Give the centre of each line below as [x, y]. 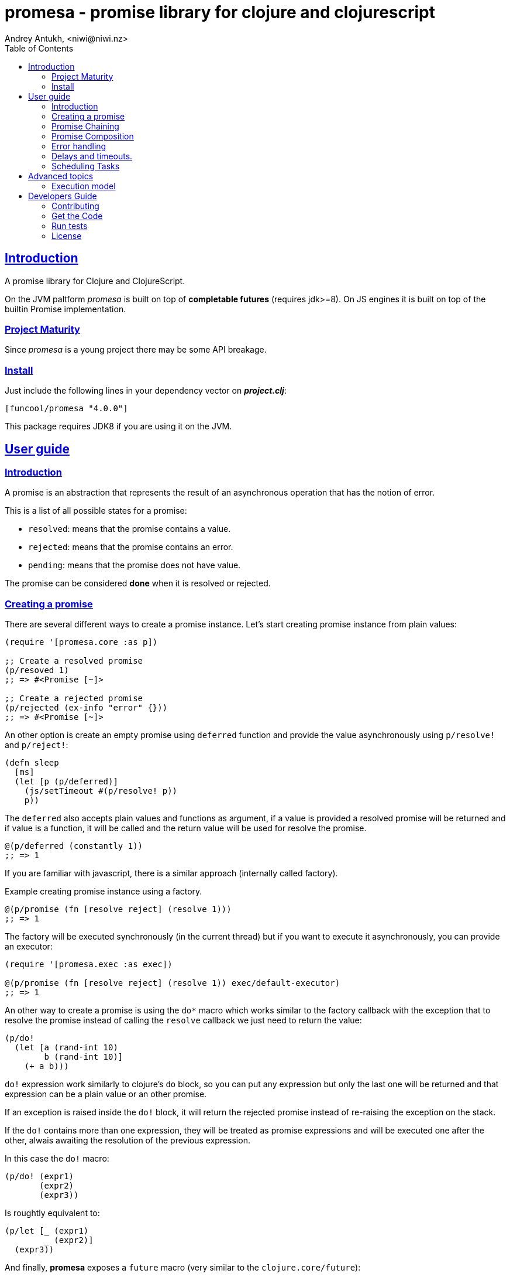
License [67, 235]
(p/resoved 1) [37, 670]
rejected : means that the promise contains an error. [131, 547]
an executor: [29, 947]
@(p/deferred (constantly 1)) [74, 846]
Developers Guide [63, 196]
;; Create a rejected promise [74, 699]
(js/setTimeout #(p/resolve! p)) [101, 791]
